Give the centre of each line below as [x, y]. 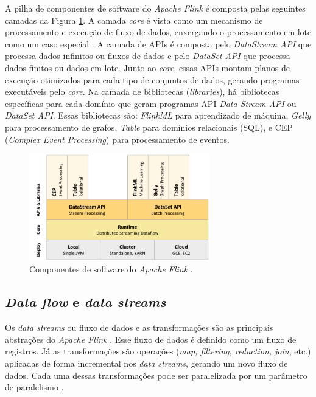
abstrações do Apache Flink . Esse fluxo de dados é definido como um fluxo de [151, 339]
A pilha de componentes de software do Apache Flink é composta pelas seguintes [155, 8]
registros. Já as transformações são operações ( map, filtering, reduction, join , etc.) [158, 351]
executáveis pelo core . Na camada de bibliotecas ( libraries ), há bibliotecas [142, 91]
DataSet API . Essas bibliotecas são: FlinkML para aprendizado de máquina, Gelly [158, 115]
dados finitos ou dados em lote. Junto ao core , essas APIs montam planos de [148, 67]
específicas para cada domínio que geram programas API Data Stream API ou [151, 103]
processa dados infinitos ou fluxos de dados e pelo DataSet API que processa [148, 56]
